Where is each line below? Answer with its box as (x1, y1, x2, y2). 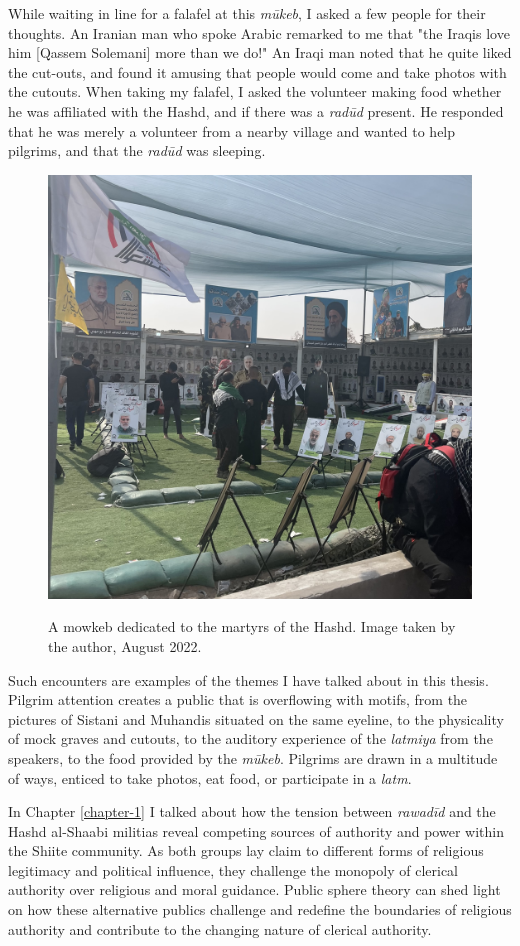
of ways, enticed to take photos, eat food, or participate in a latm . (8, 767, 412, 788)
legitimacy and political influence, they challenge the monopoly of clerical (8, 859, 459, 880)
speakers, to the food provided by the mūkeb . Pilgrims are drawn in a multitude (8, 747, 498, 768)
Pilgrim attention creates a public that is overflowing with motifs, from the (8, 689, 468, 710)
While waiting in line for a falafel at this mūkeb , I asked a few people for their (8, 3, 486, 23)
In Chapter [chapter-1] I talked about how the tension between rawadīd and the (8, 801, 496, 822)
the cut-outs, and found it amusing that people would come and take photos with (8, 61, 507, 82)
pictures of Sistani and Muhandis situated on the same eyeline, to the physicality (8, 708, 504, 729)
